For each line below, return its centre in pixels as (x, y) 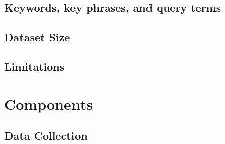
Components (48, 103)
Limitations (34, 66)
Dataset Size (37, 37)
